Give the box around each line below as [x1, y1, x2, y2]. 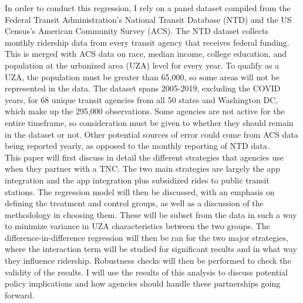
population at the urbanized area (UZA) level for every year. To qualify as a [5, 59, 280, 71]
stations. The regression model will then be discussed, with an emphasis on [5, 185, 275, 198]
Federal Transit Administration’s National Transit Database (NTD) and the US [5, 13, 292, 25]
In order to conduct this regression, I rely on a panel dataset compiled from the [5, 2, 291, 13]
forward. [5, 288, 35, 301]
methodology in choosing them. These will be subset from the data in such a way [5, 208, 297, 220]
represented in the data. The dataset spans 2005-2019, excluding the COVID [5, 82, 281, 94]
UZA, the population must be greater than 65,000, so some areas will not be [5, 70, 280, 83]
